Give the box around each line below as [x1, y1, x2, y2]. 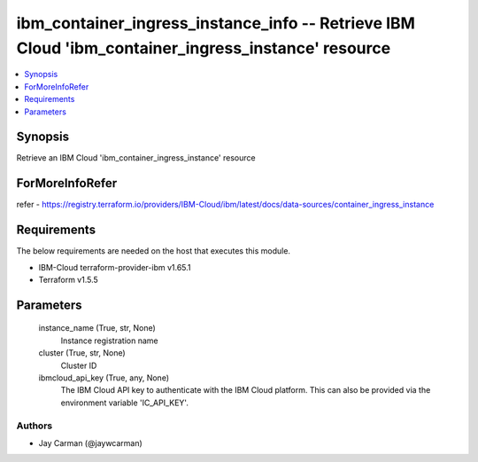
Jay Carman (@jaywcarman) [38, 437, 143, 448]
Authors [16, 419, 53, 432]
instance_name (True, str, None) [38, 323, 157, 333]
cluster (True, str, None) [38, 348, 126, 358]
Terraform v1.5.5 [38, 275, 99, 286]
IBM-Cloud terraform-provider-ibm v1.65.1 [38, 262, 191, 272]
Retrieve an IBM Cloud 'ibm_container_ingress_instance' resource [16, 153, 256, 163]
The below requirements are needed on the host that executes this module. [16, 246, 291, 256]
